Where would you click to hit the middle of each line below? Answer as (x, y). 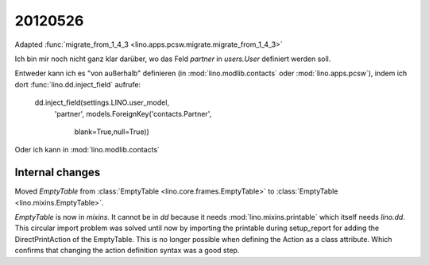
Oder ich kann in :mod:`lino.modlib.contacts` (87, 150)
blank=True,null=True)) (112, 132)
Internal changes (58, 173)
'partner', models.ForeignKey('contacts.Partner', (133, 113)
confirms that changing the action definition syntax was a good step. (127, 251)
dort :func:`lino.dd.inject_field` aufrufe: (78, 84)
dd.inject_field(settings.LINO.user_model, (102, 102)
